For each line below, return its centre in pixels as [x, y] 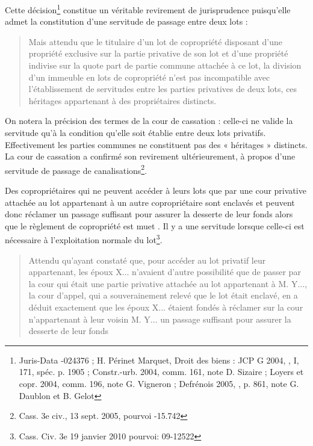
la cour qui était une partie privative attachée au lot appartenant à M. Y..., [168, 283]
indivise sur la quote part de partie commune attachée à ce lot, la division [165, 65]
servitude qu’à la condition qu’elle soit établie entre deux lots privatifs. [135, 132]
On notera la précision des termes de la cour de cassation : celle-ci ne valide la [149, 121]
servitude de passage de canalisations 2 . [76, 169]
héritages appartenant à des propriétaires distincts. [122, 100]
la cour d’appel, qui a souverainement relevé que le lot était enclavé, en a [163, 295]
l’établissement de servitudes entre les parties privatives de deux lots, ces [163, 89]
